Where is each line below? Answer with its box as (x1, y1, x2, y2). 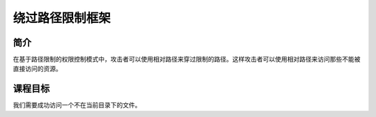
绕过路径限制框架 (13, 10, 111, 26)
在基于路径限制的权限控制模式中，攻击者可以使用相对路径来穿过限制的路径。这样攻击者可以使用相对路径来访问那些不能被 (13, 55, 361, 64)
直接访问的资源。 (13, 64, 62, 73)
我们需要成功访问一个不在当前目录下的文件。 (13, 101, 141, 109)
